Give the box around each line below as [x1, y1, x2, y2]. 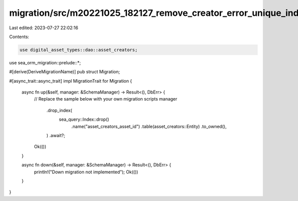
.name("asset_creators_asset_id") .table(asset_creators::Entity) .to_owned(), [71, 123, 227, 129]
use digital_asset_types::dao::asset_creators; [19, 47, 138, 52]
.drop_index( [46, 107, 73, 113]
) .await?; [46, 133, 66, 139]
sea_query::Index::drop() [59, 116, 109, 122]
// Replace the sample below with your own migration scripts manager [34, 96, 177, 102]
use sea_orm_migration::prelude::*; [9, 59, 81, 65]
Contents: [9, 34, 29, 40]
